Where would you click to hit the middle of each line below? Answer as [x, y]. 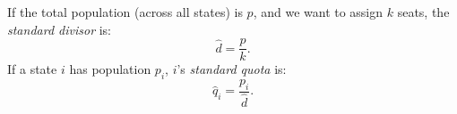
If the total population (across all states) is [125, 12]
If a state [32, 69]
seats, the [423, 12]
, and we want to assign [318, 12]
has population [110, 69]
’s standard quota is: [232, 69]
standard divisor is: [60, 29]
